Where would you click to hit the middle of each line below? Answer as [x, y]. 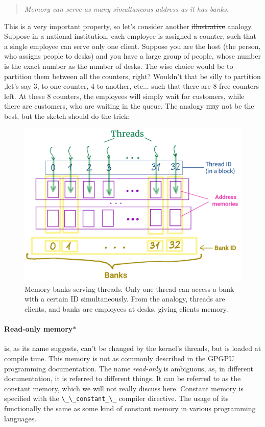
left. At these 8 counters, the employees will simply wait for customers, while [124, 96]
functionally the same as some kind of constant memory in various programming [130, 408]
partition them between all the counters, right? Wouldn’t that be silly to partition [132, 76]
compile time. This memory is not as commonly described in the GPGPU [119, 358]
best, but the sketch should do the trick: [67, 116]
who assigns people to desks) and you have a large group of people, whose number [133, 56]
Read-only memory [39, 329]
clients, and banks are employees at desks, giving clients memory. [126, 308]
